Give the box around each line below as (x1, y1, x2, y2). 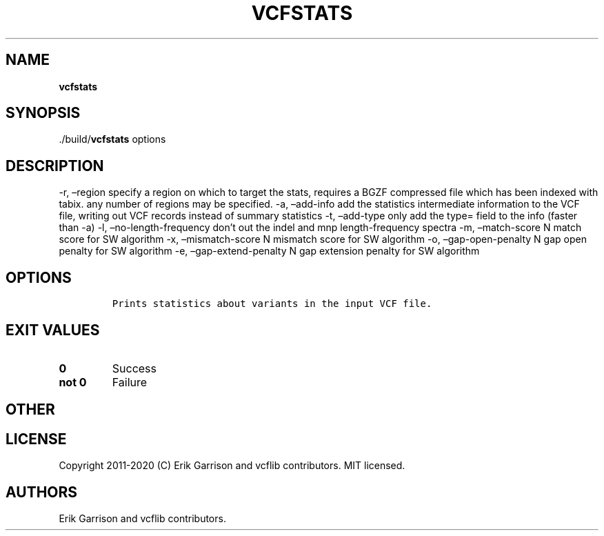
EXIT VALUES (6, 321, 100, 339)
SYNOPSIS (6, 104, 81, 122)
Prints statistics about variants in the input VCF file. (112, 298, 432, 310)
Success (112, 361, 157, 375)
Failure (112, 375, 148, 389)
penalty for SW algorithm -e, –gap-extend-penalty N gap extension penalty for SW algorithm (59, 245, 480, 257)
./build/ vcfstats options (59, 133, 166, 146)
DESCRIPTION (6, 157, 104, 175)
